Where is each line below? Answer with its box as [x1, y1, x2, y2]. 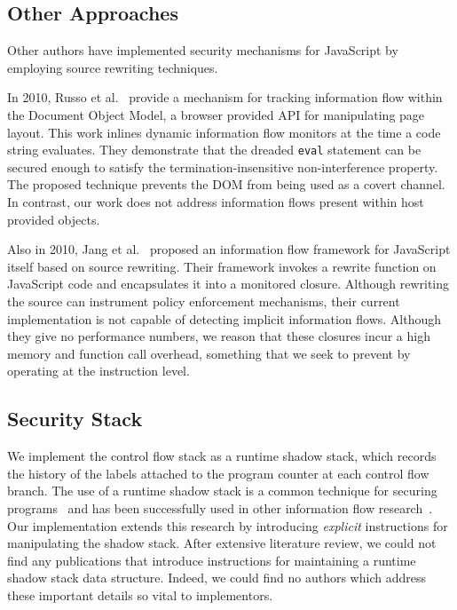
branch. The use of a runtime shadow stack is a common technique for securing [7, 481, 437, 500]
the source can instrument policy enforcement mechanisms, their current [7, 291, 400, 310]
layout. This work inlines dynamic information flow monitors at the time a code [7, 123, 441, 141]
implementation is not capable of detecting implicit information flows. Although [7, 309, 442, 328]
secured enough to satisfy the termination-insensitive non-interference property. [7, 157, 438, 176]
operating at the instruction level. [7, 361, 190, 380]
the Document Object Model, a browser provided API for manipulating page [7, 105, 425, 123]
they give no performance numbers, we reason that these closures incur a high [7, 327, 430, 345]
